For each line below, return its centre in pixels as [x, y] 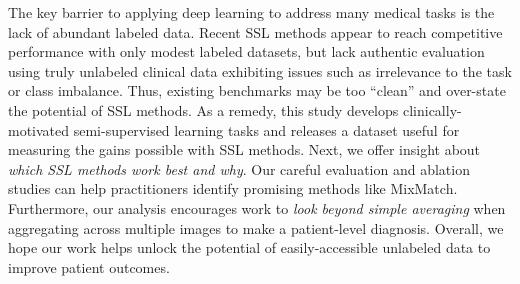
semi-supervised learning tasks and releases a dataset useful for [266, 129]
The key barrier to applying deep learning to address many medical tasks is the [251, 12]
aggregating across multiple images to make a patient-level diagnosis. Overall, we [256, 227]
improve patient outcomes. [89, 266]
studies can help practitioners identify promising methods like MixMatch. [233, 188]
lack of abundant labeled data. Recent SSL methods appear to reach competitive [255, 31]
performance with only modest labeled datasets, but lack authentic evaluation [246, 51]
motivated [39, 129]
